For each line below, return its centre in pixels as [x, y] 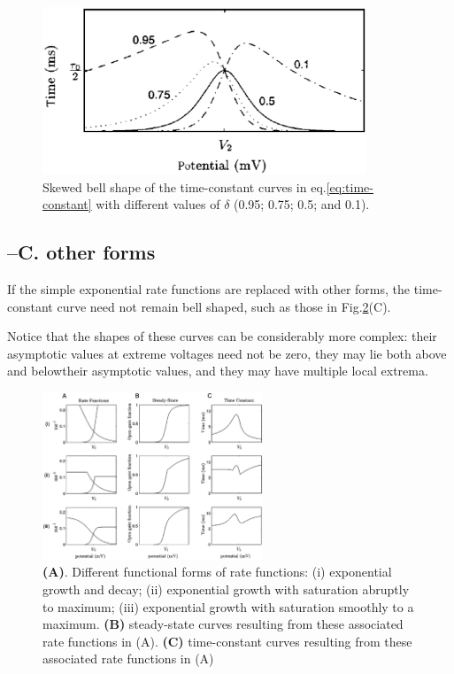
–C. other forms [81, 252]
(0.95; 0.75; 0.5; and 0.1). [302, 204]
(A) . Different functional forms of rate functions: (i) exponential [217, 572]
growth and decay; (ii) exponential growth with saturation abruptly [226, 589]
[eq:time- [350, 186]
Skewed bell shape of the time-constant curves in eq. [185, 186]
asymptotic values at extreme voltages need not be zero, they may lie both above [227, 353]
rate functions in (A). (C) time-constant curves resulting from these [227, 641]
